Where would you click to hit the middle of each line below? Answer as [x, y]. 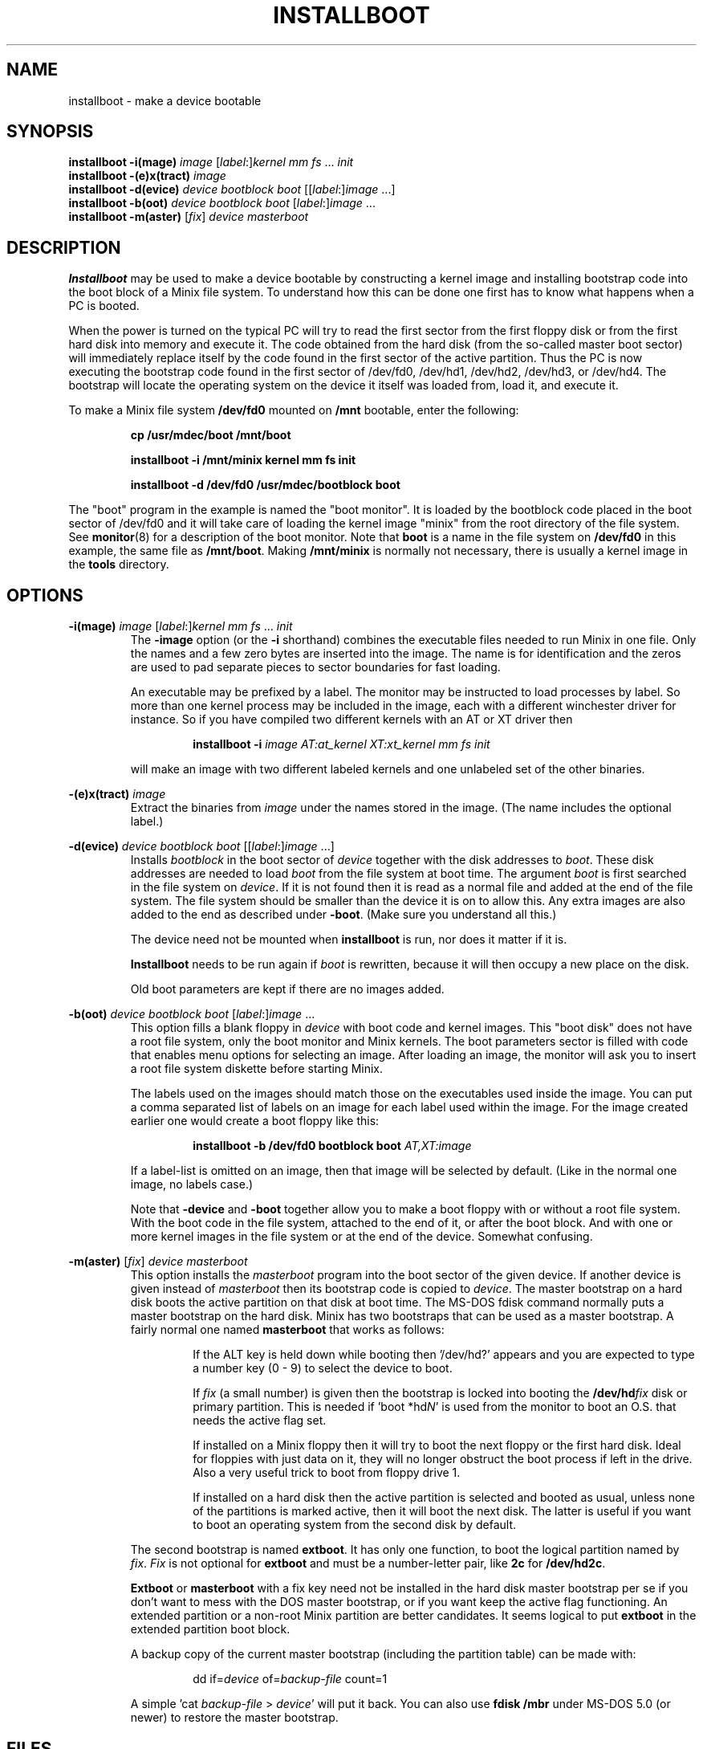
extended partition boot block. [210, 1629]
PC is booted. [104, 306]
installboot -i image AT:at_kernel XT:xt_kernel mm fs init [341, 744]
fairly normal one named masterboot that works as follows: [287, 1330]
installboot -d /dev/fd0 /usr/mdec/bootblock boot [265, 485]
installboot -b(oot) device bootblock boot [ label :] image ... [222, 203]
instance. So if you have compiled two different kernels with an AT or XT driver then [351, 720]
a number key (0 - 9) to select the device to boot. [323, 1368]
